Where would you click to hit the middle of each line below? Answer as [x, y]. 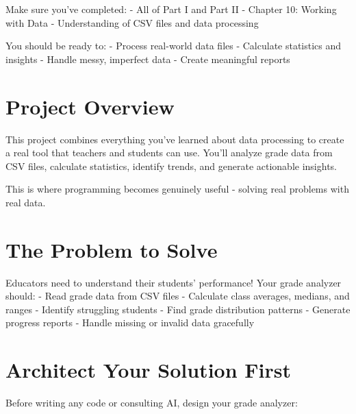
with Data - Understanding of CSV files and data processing [132, 22]
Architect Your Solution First [148, 370]
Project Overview [90, 106]
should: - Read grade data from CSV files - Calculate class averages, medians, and [178, 296]
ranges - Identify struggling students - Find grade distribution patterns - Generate [178, 309]
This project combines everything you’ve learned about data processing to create [175, 139]
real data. [26, 202]
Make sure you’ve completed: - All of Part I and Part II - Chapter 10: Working [171, 9]
